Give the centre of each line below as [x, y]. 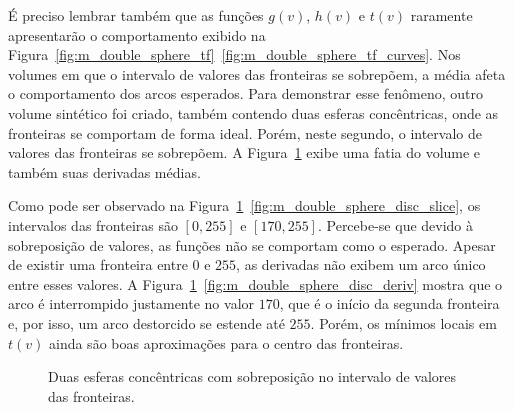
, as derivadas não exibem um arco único [361, 264]
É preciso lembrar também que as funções [136, 15]
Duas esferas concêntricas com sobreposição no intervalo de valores [252, 376]
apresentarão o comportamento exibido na [137, 34]
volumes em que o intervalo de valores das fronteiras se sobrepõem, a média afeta [257, 73]
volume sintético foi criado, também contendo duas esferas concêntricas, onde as [253, 112]
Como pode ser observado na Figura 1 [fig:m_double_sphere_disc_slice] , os [244, 205]
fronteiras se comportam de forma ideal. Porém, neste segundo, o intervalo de [245, 132]
